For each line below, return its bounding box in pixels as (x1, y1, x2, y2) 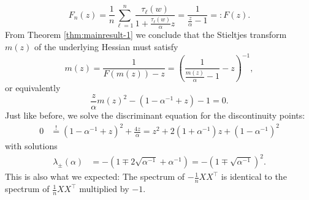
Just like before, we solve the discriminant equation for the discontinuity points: (5, 108, 305, 121)
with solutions (5, 139, 58, 152)
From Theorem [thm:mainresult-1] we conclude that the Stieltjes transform (5, 28, 287, 41)
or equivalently (5, 81, 61, 94)
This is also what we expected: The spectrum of (5, 170, 185, 183)
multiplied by (79, 182, 129, 195)
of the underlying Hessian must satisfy (34, 40, 178, 53)
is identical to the (221, 170, 287, 183)
